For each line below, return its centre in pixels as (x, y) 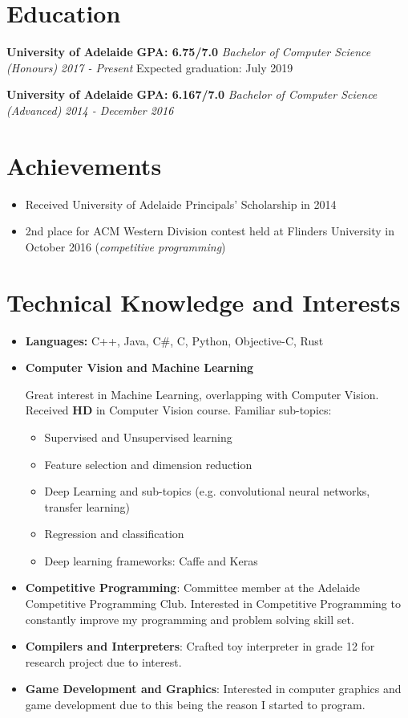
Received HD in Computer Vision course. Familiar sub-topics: (178, 410)
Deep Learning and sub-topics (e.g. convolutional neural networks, (207, 491)
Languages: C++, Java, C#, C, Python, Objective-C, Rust (174, 340)
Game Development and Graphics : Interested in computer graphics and (213, 689)
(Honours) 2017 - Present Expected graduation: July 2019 (150, 67)
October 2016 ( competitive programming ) (125, 246)
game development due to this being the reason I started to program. (195, 705)
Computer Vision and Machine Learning (139, 367)
